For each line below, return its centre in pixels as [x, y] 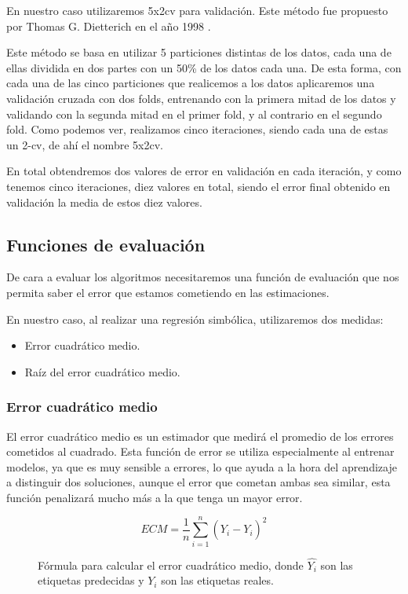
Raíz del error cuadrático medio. [102, 371]
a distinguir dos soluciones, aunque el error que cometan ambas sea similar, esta [199, 482]
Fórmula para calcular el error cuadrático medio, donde [171, 565]
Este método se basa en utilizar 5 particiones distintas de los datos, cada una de [199, 52]
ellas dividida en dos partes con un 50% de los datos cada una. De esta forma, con [204, 67]
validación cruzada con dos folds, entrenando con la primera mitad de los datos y [201, 98]
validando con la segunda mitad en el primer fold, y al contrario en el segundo [194, 114]
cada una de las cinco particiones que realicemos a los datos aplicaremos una [191, 83]
